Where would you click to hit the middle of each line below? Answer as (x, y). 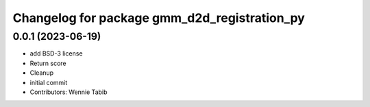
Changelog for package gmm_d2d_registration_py (159, 18)
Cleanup (42, 73)
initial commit (49, 82)
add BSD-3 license (56, 53)
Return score (48, 63)
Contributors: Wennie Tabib (69, 92)
